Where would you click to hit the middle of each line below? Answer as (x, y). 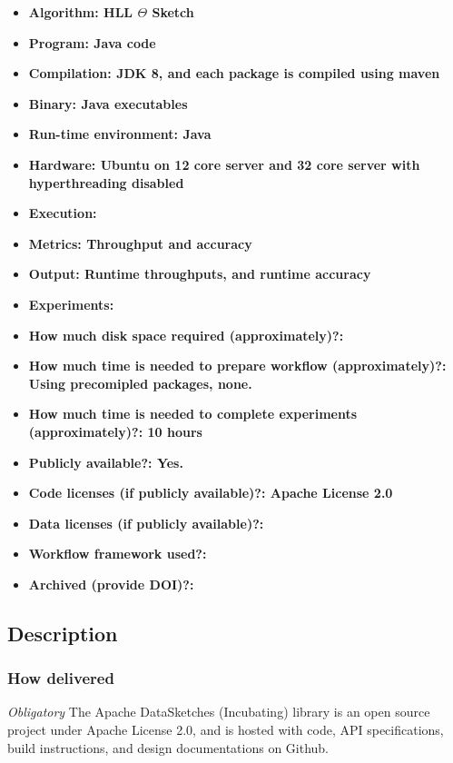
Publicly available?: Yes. (106, 462)
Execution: (63, 213)
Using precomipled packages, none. (140, 383)
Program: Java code (92, 42)
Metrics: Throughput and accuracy (140, 243)
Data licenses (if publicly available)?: (146, 523)
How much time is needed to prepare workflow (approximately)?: (237, 366)
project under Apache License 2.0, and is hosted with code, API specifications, (226, 730)
